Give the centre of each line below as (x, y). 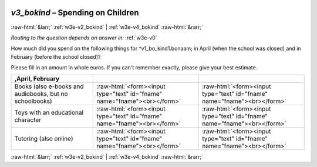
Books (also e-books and (49, 86)
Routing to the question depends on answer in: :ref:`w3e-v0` (84, 38)
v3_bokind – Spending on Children (75, 13)
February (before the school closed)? (56, 56)
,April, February (37, 79)
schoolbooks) (33, 101)
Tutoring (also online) (44, 139)
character (28, 120)
